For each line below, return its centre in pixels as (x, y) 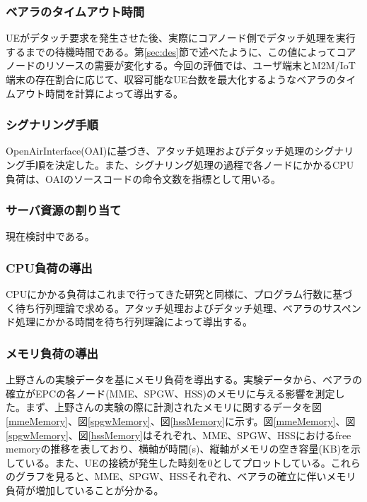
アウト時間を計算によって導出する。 (99, 93)
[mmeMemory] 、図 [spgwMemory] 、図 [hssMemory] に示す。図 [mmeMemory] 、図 (181, 421)
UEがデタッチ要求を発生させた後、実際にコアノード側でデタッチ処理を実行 (181, 38)
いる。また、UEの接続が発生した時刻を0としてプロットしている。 (178, 462)
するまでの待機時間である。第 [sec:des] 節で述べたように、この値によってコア (181, 51)
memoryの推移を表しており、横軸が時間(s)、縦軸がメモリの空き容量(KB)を (179, 449)
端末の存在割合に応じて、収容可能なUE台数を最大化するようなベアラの (171, 79)
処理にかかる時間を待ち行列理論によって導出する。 (134, 322)
